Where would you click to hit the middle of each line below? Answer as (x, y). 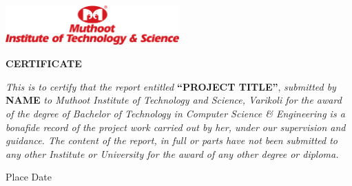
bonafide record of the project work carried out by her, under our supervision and (176, 127)
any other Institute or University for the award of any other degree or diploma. (172, 153)
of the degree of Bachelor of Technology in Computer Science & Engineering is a (175, 113)
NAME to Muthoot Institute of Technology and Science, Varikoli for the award (174, 100)
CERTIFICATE (44, 63)
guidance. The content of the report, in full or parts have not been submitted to (172, 140)
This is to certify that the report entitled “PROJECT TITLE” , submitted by (171, 86)
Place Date (29, 177)
